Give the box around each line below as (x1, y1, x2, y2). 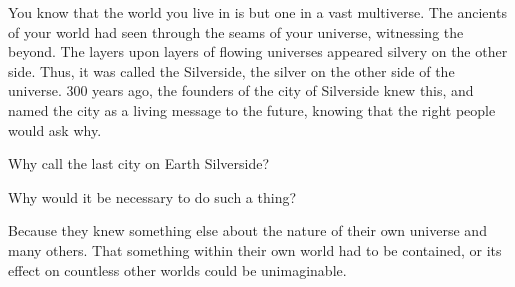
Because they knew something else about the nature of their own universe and (8, 220, 487, 241)
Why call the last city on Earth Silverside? (8, 153, 269, 174)
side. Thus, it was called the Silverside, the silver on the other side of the (8, 60, 455, 81)
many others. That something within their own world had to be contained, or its (8, 239, 502, 260)
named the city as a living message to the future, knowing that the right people (8, 99, 496, 120)
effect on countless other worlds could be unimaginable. (8, 259, 347, 280)
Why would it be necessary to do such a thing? (8, 186, 297, 207)
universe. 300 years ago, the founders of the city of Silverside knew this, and (8, 80, 474, 101)
